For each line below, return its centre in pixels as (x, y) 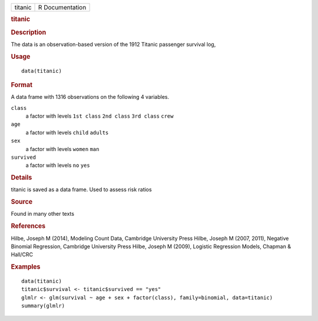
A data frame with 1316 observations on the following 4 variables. (90, 97)
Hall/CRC (22, 255)
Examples (26, 267)
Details (21, 178)
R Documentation (62, 7)
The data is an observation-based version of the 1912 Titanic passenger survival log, (113, 44)
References (28, 226)
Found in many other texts (43, 214)
